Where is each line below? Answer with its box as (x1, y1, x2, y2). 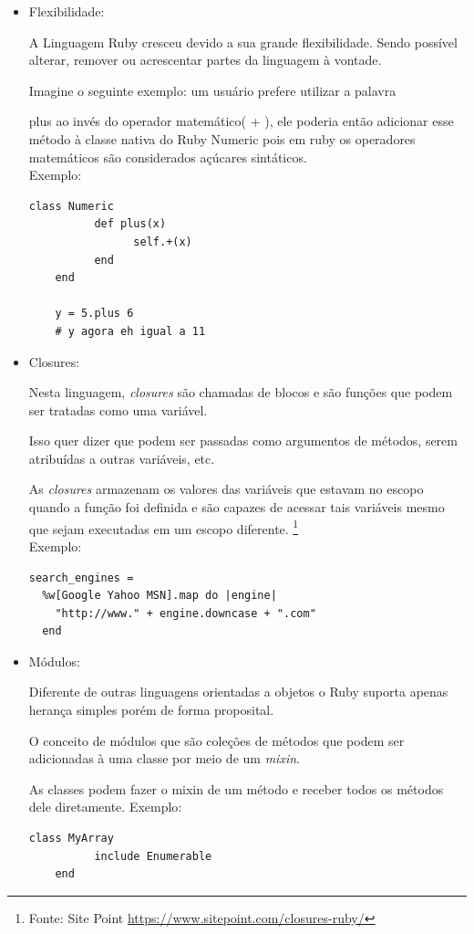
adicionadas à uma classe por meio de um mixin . (28, 749, 300, 768)
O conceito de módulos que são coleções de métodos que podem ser (28, 730, 405, 750)
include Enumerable (94, 849, 212, 863)
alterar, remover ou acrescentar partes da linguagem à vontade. (28, 50, 382, 69)
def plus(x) (94, 217, 167, 231)
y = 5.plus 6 (55, 307, 134, 320)
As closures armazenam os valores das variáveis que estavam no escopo (28, 479, 424, 498)
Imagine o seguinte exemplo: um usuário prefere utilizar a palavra (28, 80, 397, 100)
